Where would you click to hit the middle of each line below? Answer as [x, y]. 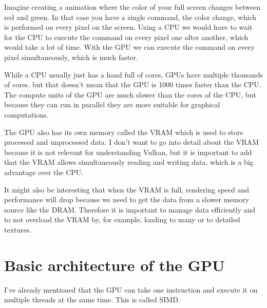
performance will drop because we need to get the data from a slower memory [127, 199]
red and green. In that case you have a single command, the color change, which [130, 17]
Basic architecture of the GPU [115, 265]
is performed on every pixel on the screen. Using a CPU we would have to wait [128, 27]
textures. [18, 229]
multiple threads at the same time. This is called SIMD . [92, 300]
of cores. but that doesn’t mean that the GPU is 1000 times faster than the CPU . [133, 84]
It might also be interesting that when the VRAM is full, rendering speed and [127, 189]
